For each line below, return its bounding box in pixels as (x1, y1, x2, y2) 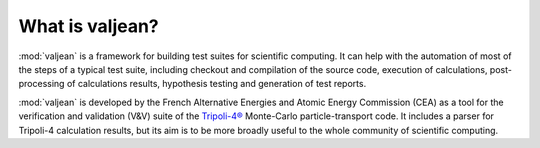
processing (18, 78, 65, 90)
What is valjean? (18, 15, 159, 37)
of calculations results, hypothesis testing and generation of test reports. (66, 78, 367, 90)
